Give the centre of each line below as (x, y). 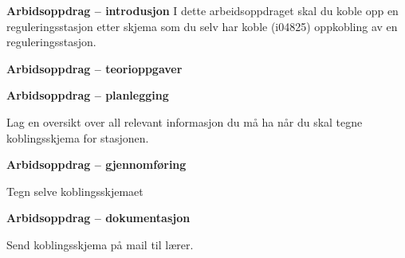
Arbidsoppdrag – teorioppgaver (94, 68)
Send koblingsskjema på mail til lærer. (100, 244)
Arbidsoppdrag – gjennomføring (96, 164)
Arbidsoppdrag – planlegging (88, 95)
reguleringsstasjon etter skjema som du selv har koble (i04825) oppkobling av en (202, 26)
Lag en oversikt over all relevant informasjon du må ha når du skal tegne (185, 121)
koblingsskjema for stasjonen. (78, 137)
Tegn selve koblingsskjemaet (75, 191)
